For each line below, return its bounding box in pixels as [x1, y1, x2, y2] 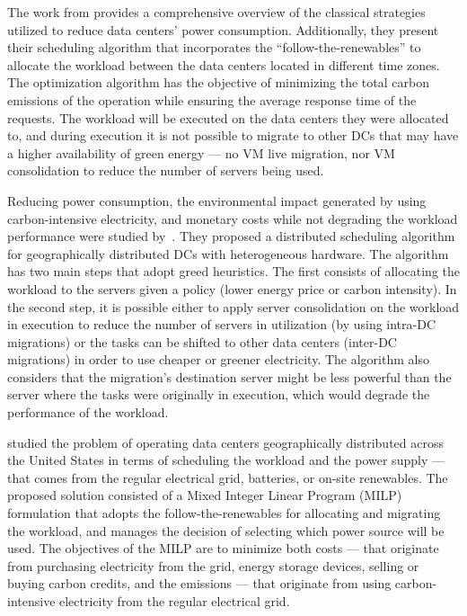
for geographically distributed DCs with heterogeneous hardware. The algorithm [7, 244, 449, 263]
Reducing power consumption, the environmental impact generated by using [7, 191, 427, 210]
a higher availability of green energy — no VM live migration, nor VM [7, 143, 395, 162]
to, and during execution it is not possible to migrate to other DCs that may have [7, 126, 459, 145]
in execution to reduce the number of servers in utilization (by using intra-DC [7, 315, 436, 334]
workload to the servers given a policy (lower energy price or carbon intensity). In [7, 279, 457, 298]
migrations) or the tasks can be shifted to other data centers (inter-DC [7, 332, 397, 351]
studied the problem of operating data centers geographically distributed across [7, 433, 444, 451]
